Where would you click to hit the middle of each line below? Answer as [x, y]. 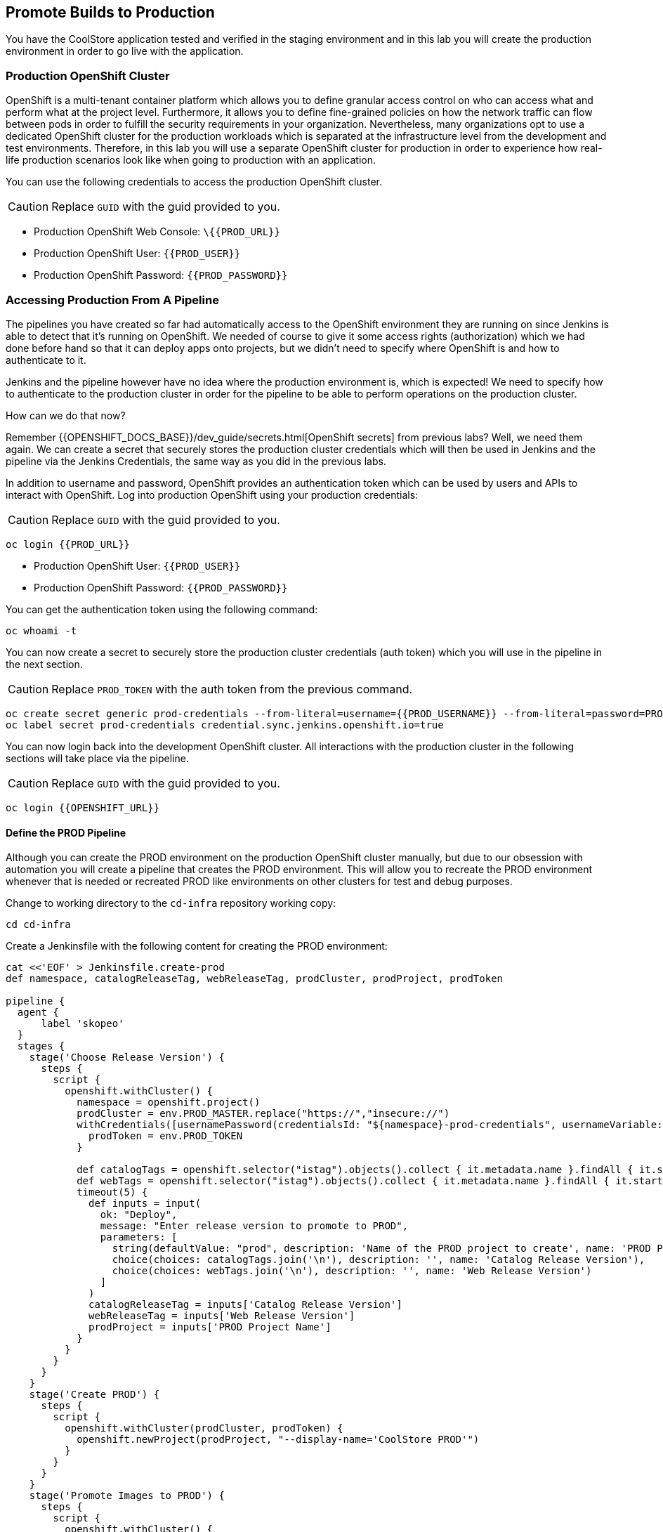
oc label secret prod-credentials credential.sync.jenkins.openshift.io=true [225, 725]
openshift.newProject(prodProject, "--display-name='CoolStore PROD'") [278, 1440]
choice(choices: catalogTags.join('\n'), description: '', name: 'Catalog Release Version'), [379, 1260]
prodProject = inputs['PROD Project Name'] [210, 1327]
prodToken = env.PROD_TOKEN [166, 1136]
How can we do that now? [66, 415]
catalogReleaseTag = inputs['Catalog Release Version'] [245, 1305]
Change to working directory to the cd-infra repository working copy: [171, 903]
